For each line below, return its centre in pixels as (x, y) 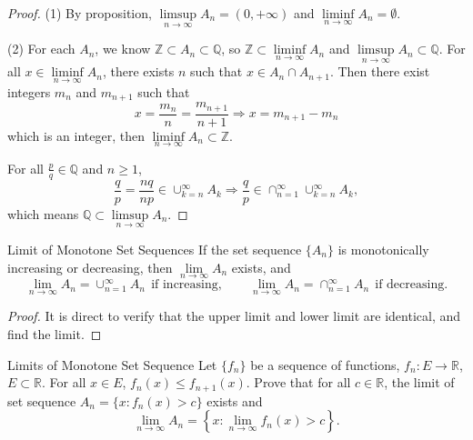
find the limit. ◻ (55, 334)
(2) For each (41, 49)
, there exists (138, 71)
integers (29, 91)
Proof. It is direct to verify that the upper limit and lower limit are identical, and (234, 316)
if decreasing (410, 285)
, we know (123, 49)
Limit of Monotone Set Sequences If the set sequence (155, 249)
